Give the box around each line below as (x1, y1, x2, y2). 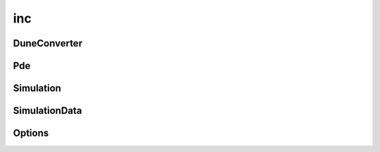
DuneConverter (13, 37, 83, 49)
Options (13, 127, 49, 139)
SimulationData (13, 105, 82, 117)
